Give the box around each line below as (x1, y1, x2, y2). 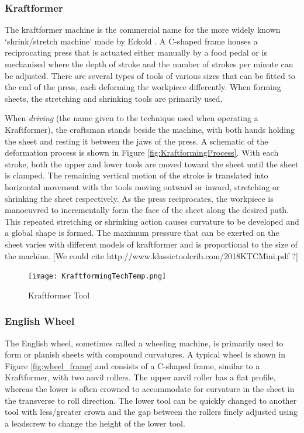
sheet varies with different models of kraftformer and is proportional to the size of (5, 238, 298, 250)
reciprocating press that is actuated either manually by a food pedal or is (5, 46, 267, 59)
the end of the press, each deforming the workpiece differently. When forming (5, 81, 281, 93)
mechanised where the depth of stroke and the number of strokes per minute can (5, 58, 293, 70)
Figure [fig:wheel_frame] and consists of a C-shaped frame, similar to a (5, 359, 260, 372)
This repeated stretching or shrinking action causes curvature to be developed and (5, 215, 299, 227)
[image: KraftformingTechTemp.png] (28, 272, 167, 281)
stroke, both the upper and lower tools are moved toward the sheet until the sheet (5, 157, 299, 170)
